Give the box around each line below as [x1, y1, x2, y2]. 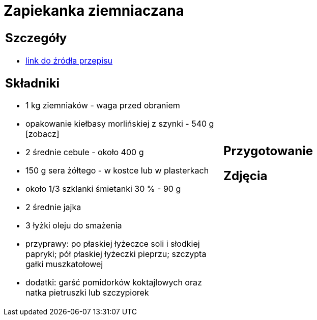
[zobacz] [25, 129, 60, 139]
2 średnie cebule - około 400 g [25, 147, 144, 158]
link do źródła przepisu [25, 55, 113, 66]
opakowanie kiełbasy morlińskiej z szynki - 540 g [25, 119, 214, 129]
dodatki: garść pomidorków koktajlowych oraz [25, 277, 202, 288]
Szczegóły [5, 30, 67, 45]
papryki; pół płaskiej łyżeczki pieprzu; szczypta [25, 249, 207, 259]
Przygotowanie [223, 143, 313, 158]
